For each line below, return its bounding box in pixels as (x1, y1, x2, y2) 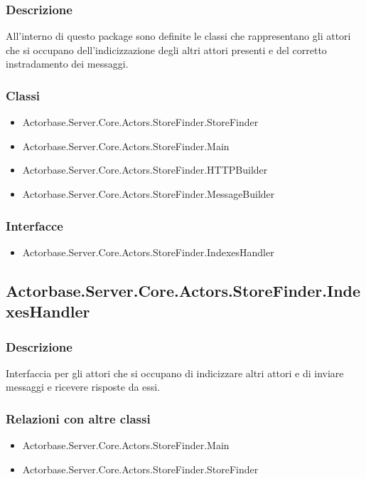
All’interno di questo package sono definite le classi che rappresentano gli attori (6, 28, 351, 43)
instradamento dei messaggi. (6, 56, 129, 71)
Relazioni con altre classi (6, 409, 151, 427)
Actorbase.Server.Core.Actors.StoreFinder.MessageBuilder (22, 186, 275, 201)
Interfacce (6, 216, 63, 234)
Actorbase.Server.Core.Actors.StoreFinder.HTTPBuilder (22, 162, 268, 177)
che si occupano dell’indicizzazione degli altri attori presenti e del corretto (6, 42, 327, 57)
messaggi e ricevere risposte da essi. (6, 379, 161, 394)
